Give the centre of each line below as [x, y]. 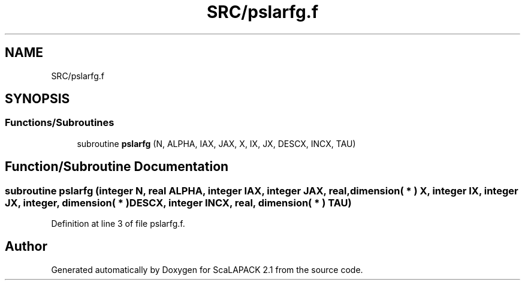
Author [26, 247]
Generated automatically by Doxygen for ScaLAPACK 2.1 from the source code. [207, 269]
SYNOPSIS [37, 99]
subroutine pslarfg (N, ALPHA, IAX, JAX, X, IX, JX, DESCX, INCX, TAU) [216, 143]
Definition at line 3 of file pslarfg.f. [118, 224]
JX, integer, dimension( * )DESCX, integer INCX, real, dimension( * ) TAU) [178, 202]
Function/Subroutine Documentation [117, 167]
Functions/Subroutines [60, 123]
